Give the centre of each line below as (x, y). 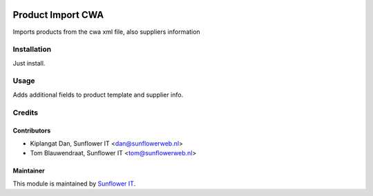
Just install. (29, 63)
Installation (32, 50)
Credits (25, 112)
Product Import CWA (58, 15)
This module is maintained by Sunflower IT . (74, 184)
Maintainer (29, 171)
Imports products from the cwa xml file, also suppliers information (106, 32)
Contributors (32, 130)
